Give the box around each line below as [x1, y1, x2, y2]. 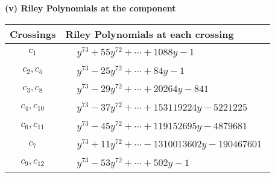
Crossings [10, 26, 56, 41]
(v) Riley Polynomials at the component [5, 2, 176, 14]
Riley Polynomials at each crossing [65, 26, 234, 41]
